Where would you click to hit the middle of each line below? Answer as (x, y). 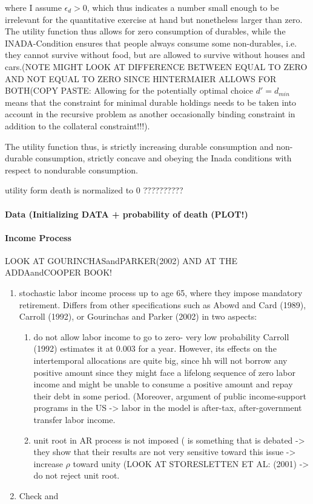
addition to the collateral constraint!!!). (77, 125)
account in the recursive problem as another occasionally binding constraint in (150, 114)
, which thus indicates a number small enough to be (183, 7)
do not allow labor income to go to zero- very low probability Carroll (161, 336)
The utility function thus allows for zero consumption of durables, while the (145, 31)
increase (48, 463)
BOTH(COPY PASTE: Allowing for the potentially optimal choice (129, 90)
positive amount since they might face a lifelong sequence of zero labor (164, 372)
